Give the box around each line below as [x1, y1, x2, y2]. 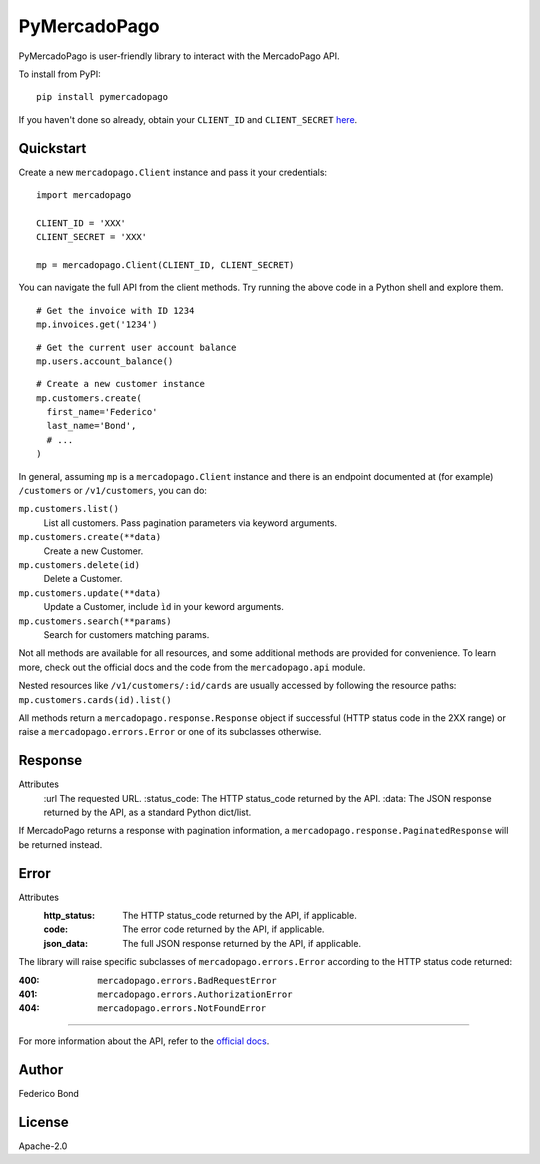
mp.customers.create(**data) [18, 531, 162, 543]
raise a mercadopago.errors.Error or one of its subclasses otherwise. [18, 726, 322, 738]
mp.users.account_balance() [36, 355, 174, 367]
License [18, 1113, 69, 1130]
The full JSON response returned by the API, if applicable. [122, 937, 362, 949]
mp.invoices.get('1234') [36, 319, 158, 330]
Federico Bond [18, 1087, 80, 1099]
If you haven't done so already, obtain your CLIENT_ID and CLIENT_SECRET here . [18, 113, 358, 125]
